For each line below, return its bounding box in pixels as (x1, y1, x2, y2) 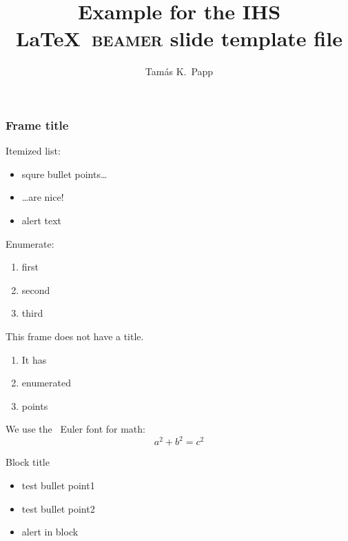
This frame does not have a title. (6, 328, 144, 343)
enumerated (21, 375, 72, 390)
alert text (21, 213, 62, 227)
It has (21, 352, 47, 366)
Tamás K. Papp (145, 64, 214, 79)
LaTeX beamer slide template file (16, 24, 342, 52)
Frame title (6, 116, 69, 133)
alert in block (21, 524, 79, 539)
